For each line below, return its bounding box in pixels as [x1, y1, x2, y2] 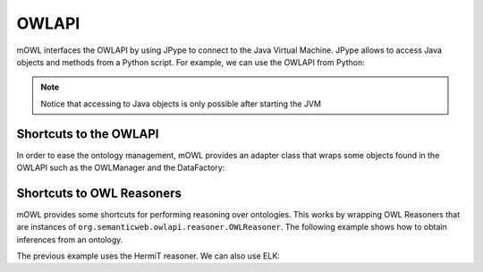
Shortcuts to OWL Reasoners [16, 185, 182, 200]
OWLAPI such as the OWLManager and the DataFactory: [16, 162, 225, 174]
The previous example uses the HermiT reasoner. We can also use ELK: [16, 251, 281, 261]
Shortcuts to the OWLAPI [16, 126, 159, 141]
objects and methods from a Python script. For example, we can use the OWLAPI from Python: [16, 56, 366, 67]
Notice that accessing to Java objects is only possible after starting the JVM [40, 98, 322, 109]
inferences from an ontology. [16, 234, 123, 245]
